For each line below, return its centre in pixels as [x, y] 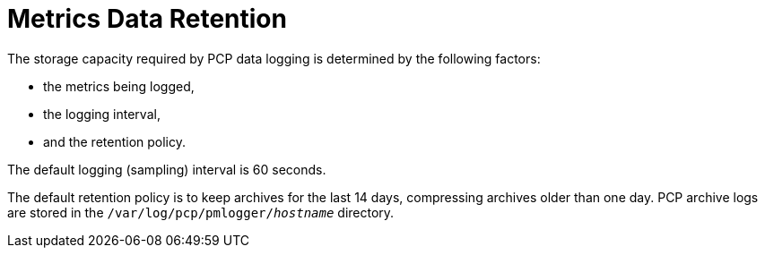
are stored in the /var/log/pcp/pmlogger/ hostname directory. [201, 212]
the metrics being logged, [119, 86]
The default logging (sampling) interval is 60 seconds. [167, 169]
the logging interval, [102, 114]
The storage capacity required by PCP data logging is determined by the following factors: [274, 58]
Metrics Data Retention [147, 19]
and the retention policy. [115, 141]
